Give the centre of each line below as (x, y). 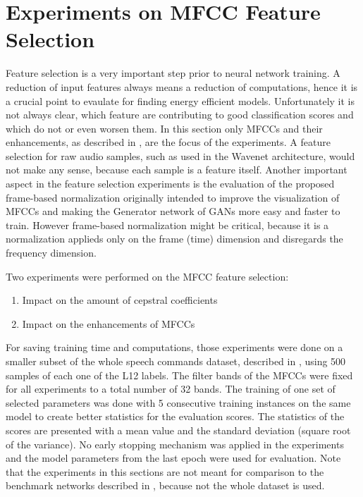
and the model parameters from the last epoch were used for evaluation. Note (173, 458)
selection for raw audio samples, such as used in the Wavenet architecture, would (180, 155)
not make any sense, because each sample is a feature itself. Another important (177, 170)
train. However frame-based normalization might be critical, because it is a (167, 225)
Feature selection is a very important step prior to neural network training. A (173, 73)
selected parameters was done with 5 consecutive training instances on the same (178, 402)
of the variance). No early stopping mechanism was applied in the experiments (175, 444)
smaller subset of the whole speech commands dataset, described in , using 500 (176, 361)
